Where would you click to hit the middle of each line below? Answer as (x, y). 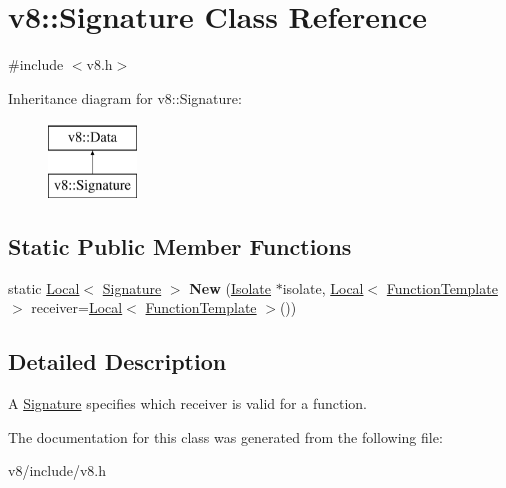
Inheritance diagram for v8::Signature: (125, 97)
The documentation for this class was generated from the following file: (225, 436)
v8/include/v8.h (57, 470)
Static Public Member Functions (180, 245)
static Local (44, 287)
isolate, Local (323, 287)
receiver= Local (77, 307)
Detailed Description (117, 361)
